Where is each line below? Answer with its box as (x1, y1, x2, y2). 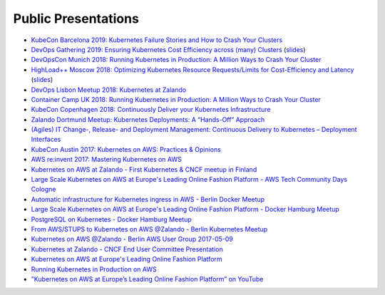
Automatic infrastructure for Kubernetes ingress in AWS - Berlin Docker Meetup (31, 195, 265, 203)
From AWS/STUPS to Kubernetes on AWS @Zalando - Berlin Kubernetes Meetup (31, 224, 268, 233)
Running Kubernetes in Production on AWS (31, 264, 157, 274)
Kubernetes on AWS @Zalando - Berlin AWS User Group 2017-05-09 (31, 235, 233, 244)
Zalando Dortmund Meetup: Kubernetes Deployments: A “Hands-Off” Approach (31, 115, 265, 124)
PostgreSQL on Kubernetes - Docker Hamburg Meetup (31, 214, 192, 224)
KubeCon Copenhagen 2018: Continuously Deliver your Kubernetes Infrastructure (31, 105, 271, 114)
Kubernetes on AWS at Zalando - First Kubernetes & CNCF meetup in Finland (31, 165, 257, 174)
